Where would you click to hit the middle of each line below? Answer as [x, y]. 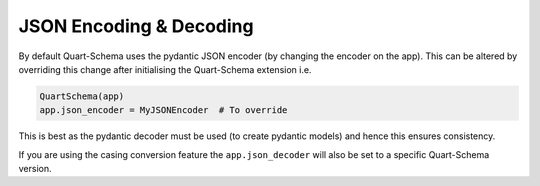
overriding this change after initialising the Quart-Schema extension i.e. [165, 69]
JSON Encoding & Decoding [136, 26]
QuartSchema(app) [82, 96]
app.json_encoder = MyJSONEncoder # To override [163, 110]
